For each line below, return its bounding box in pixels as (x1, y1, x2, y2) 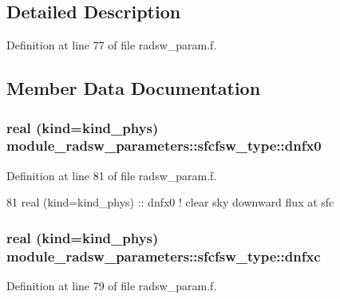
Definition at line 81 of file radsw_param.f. (6, 167, 217, 183)
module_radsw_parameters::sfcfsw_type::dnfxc (6, 246, 321, 266)
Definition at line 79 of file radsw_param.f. (6, 277, 217, 294)
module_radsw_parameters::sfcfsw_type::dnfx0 (6, 136, 322, 155)
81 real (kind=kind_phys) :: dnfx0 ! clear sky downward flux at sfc (6, 194, 334, 210)
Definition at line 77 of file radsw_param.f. (6, 37, 217, 53)
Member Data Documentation (6, 76, 261, 100)
